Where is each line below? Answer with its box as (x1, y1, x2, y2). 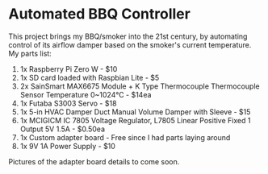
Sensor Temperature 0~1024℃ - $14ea (19, 89, 152, 99)
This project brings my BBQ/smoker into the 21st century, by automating (8, 31, 248, 41)
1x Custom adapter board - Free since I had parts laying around (19, 132, 231, 142)
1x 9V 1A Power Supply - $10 (19, 141, 115, 151)
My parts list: (8, 48, 52, 58)
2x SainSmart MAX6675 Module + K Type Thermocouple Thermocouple (19, 81, 260, 91)
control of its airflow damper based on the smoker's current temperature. (8, 39, 252, 49)
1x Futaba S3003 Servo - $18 (19, 98, 117, 108)
